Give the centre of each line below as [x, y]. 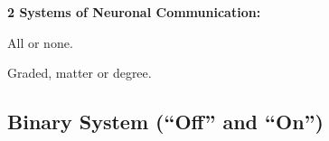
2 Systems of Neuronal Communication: [134, 12]
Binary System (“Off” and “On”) [165, 122]
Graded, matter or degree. [80, 73]
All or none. [40, 42]
